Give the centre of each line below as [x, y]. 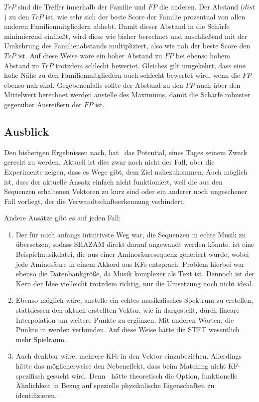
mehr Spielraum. [41, 339]
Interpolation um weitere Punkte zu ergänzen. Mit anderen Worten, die [125, 319]
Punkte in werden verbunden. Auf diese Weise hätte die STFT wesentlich [128, 329]
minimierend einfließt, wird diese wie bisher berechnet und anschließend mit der [126, 36]
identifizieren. [36, 395]
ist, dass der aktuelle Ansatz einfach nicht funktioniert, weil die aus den [113, 181]
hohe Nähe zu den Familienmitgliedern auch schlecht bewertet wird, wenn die [122, 75]
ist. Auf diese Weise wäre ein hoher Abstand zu [90, 55]
